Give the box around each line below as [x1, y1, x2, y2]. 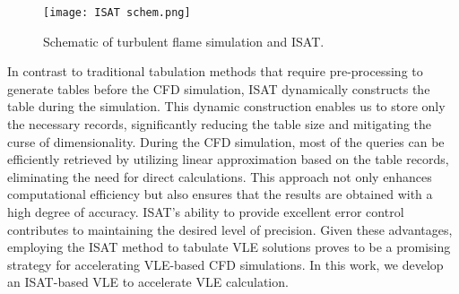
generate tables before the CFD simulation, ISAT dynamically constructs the [7, 79, 430, 98]
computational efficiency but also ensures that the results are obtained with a [7, 185, 433, 203]
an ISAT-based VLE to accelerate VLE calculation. [7, 272, 289, 291]
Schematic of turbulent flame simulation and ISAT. [43, 31, 325, 50]
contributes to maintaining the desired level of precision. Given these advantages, [7, 220, 453, 238]
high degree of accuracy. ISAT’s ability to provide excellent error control [7, 203, 404, 220]
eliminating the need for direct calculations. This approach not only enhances [7, 167, 432, 186]
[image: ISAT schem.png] [43, 6, 191, 19]
